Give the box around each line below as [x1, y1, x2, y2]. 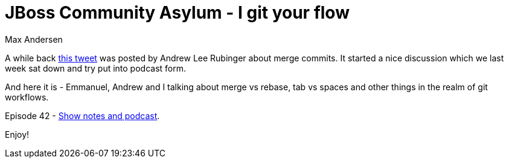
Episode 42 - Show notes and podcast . [5, 110, 160, 121]
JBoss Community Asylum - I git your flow [5, 2, 350, 23]
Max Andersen [5, 34, 63, 45]
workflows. [5, 91, 49, 102]
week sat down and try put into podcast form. [5, 63, 187, 73]
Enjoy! [5, 129, 30, 140]
